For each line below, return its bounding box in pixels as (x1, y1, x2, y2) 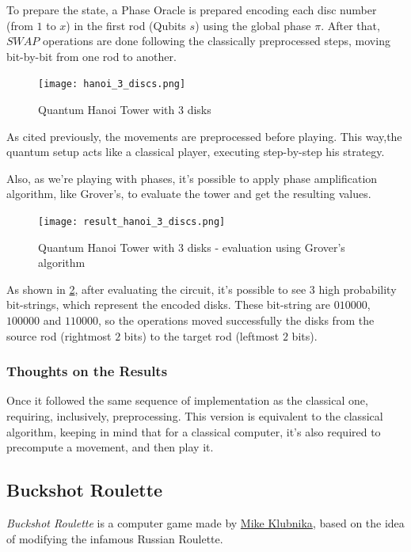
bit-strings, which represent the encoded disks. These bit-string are (6, 296, 331, 313)
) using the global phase (195, 17, 311, 33)
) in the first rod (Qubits (66, 17, 186, 33)
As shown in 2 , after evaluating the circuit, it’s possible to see (6, 280, 306, 297)
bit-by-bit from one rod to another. (6, 48, 177, 64)
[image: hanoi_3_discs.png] (38, 78, 186, 90)
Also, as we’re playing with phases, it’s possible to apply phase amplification (6, 169, 378, 186)
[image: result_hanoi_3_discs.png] (38, 216, 226, 227)
